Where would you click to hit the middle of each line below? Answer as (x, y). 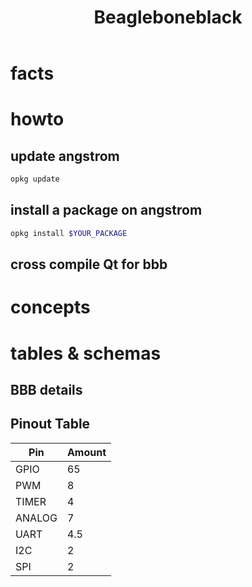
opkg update (35, 179)
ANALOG (36, 518)
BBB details (46, 389)
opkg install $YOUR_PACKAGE (69, 233)
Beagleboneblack (168, 17)
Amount (86, 452)
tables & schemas (86, 353)
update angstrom (65, 156)
